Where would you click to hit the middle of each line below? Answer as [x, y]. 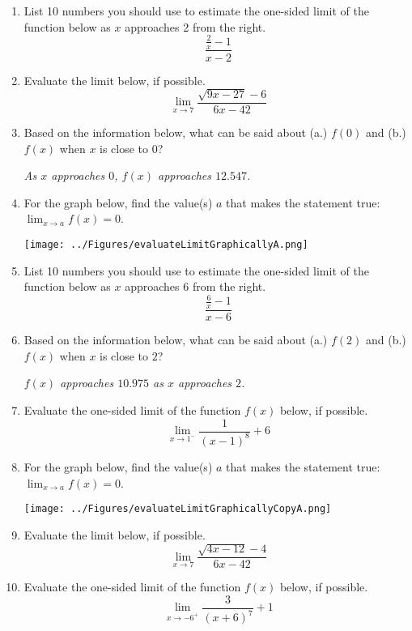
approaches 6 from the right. [195, 286]
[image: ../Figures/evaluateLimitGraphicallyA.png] [166, 244]
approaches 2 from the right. [195, 26]
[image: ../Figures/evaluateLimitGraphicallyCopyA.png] [178, 509]
